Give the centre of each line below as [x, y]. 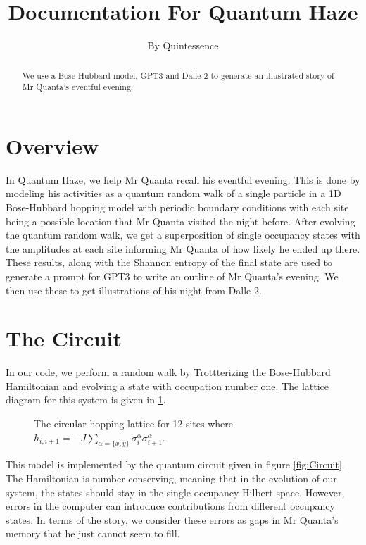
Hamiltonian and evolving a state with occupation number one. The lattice [168, 386]
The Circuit [64, 338]
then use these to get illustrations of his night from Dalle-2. [134, 290]
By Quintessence [183, 45]
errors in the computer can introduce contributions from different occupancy [170, 506]
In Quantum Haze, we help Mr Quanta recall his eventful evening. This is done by [183, 179]
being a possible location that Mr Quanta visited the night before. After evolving [181, 221]
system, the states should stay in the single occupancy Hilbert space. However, [175, 492]
